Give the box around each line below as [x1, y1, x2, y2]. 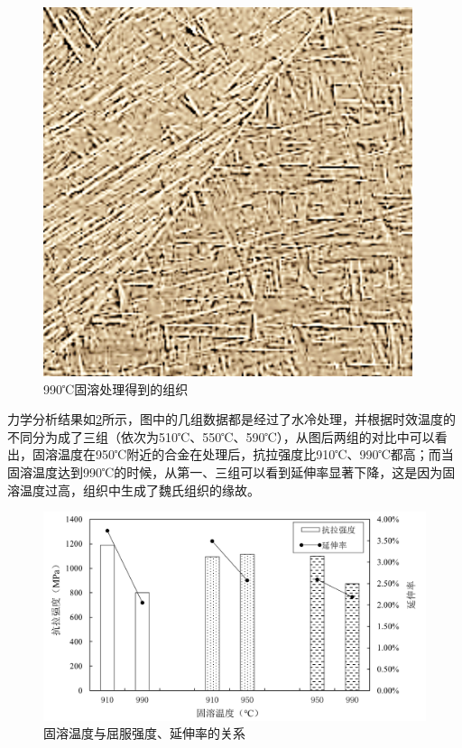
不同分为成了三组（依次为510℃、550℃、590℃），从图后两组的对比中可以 [7, 427, 435, 446]
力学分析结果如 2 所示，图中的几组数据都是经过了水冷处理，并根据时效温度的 [7, 410, 456, 429]
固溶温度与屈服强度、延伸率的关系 [43, 724, 245, 743]
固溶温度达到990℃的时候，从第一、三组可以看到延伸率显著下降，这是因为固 [7, 462, 456, 481]
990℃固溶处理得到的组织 [43, 379, 189, 398]
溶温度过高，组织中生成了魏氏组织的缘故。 [7, 480, 260, 499]
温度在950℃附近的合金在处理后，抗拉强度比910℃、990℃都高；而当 [57, 445, 454, 464]
